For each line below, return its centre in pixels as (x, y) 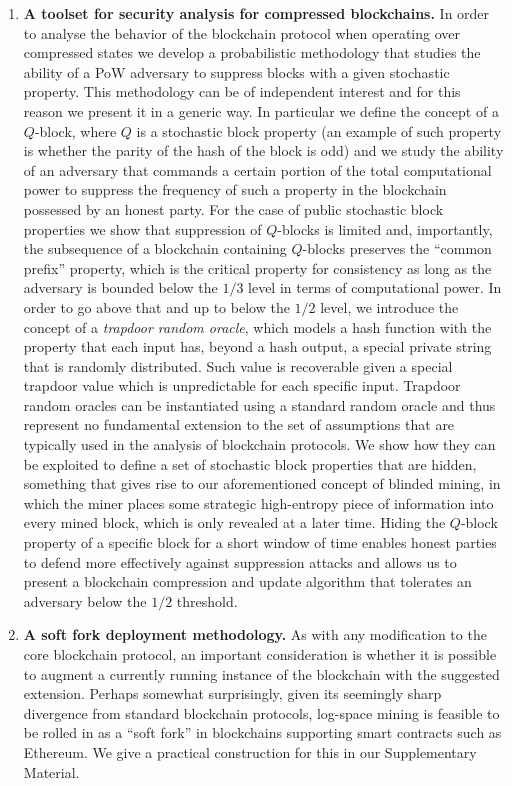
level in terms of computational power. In (375, 287)
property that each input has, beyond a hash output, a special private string (257, 346)
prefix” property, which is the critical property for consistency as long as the (257, 267)
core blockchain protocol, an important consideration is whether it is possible (260, 654)
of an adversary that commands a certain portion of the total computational (257, 169)
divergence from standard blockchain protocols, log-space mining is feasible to (261, 712)
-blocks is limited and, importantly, (385, 228)
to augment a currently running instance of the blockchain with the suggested (261, 673)
